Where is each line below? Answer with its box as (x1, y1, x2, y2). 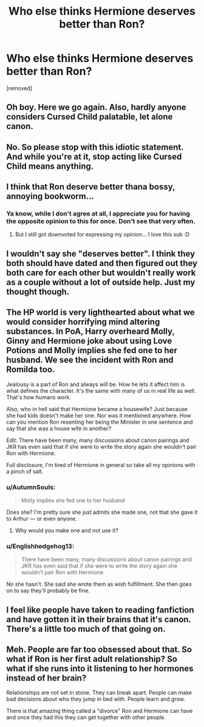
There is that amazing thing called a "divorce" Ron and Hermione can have (6, 708, 193, 715)
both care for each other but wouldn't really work (6, 267, 196, 278)
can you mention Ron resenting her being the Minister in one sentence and (6, 418, 193, 426)
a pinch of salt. (6, 468, 44, 475)
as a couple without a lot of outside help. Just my (6, 277, 195, 287)
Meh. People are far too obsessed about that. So (6, 644, 192, 655)
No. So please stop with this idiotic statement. (6, 142, 184, 152)
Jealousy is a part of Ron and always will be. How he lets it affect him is (6, 381, 185, 388)
